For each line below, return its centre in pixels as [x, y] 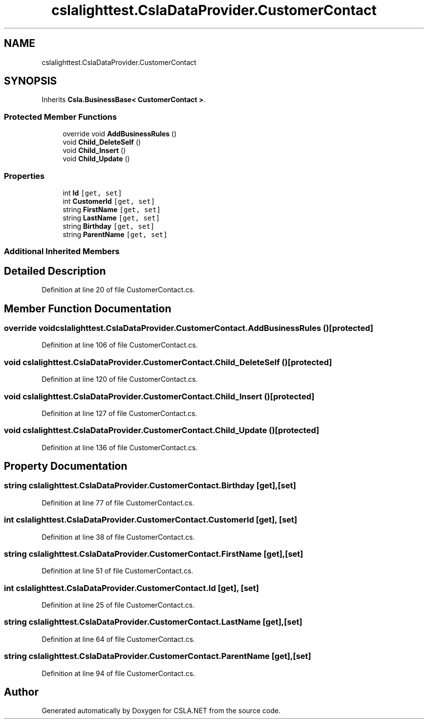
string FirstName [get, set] [112, 209]
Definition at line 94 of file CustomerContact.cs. [118, 673]
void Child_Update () [96, 159]
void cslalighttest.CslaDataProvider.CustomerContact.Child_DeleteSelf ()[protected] [168, 362]
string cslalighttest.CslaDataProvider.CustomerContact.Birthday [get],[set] [150, 486]
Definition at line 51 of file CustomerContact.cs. [118, 571]
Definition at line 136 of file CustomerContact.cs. [120, 447]
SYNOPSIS [31, 81]
